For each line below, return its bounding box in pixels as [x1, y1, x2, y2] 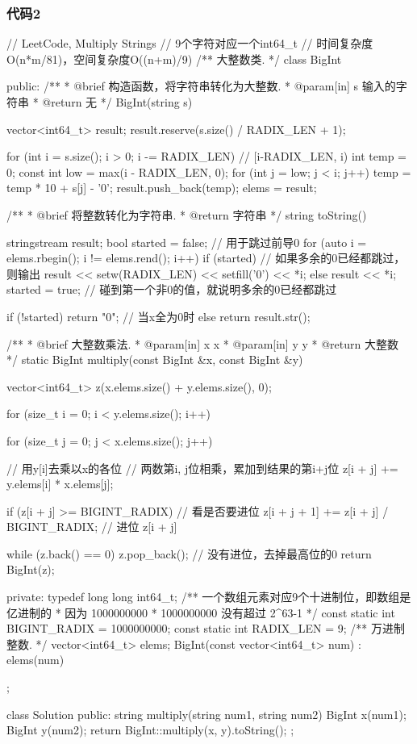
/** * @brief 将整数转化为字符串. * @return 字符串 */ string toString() [6, 206, 367, 223]
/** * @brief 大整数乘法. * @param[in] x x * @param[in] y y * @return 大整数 [6, 335, 398, 352]
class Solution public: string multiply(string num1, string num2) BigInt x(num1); [6, 705, 407, 722]
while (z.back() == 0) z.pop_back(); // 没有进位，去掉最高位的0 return [6, 545, 372, 562]
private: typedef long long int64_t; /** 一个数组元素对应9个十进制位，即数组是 [6, 588, 411, 605]
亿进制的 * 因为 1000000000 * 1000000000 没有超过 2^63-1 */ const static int [6, 604, 395, 621]
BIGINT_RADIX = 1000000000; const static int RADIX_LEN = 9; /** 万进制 [6, 620, 405, 637]
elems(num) [6, 651, 65, 668]
